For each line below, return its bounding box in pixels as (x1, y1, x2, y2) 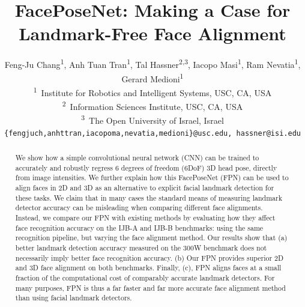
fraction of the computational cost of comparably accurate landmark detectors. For (15, 272, 275, 282)
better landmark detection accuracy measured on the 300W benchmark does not (15, 242, 267, 252)
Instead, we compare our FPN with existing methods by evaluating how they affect (15, 212, 276, 222)
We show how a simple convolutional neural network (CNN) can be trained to (15, 153, 259, 163)
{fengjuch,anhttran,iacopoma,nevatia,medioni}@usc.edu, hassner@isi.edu (4, 129, 301, 138)
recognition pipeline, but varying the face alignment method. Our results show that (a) (15, 233, 288, 243)
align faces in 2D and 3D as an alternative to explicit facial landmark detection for (15, 182, 274, 192)
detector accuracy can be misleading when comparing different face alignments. (15, 202, 263, 213)
